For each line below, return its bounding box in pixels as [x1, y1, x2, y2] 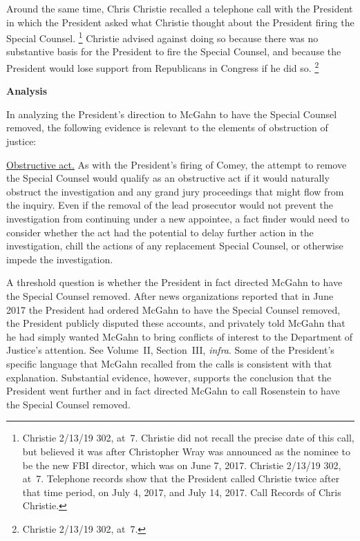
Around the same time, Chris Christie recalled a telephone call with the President [6, 1, 353, 15]
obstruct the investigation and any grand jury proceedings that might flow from [6, 184, 344, 198]
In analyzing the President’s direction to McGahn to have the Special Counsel [6, 106, 337, 121]
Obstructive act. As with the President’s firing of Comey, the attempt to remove [6, 157, 347, 171]
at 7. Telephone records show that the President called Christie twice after [22, 471, 340, 486]
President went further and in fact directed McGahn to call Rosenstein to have [6, 383, 340, 398]
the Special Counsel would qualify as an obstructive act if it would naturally [6, 171, 330, 185]
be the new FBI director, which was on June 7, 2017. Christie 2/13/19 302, [22, 457, 341, 472]
